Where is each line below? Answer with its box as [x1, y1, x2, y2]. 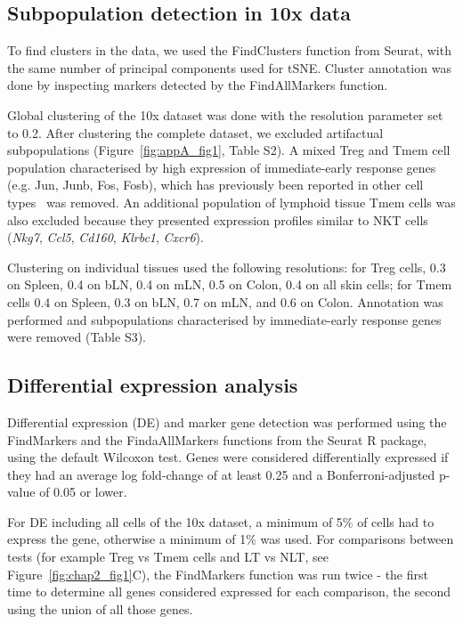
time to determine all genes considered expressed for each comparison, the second [7, 582, 451, 601]
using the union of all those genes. [7, 599, 193, 618]
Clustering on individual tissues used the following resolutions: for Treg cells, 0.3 [7, 257, 446, 276]
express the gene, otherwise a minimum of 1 [7, 530, 247, 548]
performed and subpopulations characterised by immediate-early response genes [7, 310, 442, 328]
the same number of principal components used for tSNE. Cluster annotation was [7, 58, 451, 77]
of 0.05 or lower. [39, 482, 127, 501]
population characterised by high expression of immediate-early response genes [7, 158, 436, 176]
